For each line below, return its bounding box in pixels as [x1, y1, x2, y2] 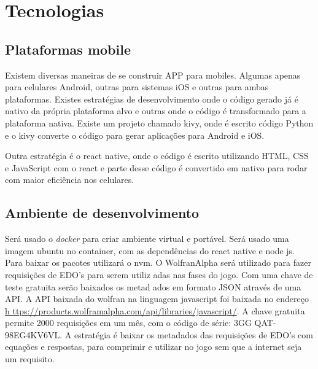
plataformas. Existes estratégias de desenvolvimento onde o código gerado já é [5, 92, 298, 105]
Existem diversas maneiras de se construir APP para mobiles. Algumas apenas [5, 68, 301, 81]
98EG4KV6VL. [5, 328, 63, 341]
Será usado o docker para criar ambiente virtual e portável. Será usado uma [5, 232, 289, 245]
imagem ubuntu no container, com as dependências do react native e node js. [5, 244, 295, 257]
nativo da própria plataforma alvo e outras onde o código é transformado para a [5, 104, 306, 117]
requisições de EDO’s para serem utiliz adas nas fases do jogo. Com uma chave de [5, 268, 313, 281]
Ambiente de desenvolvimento [5, 203, 200, 222]
